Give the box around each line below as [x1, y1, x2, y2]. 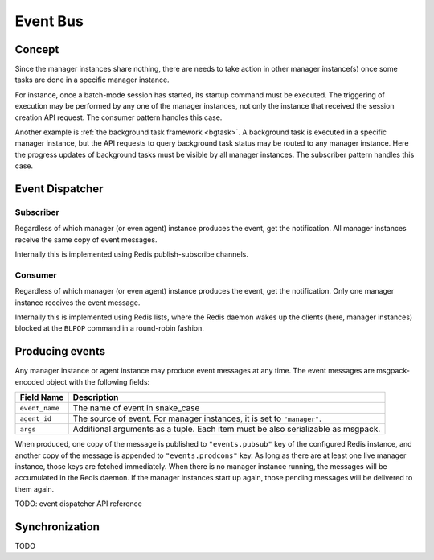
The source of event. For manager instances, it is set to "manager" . [72, 413, 321, 424]
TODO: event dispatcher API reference [14, 499, 142, 509]
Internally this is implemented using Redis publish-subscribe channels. [14, 249, 248, 259]
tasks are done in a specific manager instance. [14, 75, 170, 84]
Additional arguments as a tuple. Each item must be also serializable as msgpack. [72, 423, 381, 434]
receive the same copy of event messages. [14, 234, 158, 245]
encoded [14, 377, 45, 386]
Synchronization [14, 520, 100, 533]
